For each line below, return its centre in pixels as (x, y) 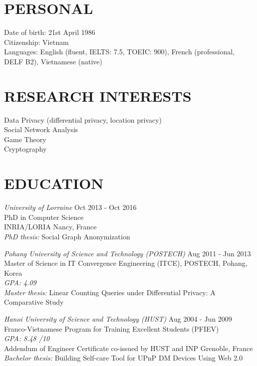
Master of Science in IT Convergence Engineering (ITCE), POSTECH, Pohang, (126, 263)
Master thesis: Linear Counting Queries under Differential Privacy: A (110, 292)
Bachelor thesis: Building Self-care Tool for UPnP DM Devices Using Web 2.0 (124, 358)
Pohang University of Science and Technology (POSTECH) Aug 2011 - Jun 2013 (128, 253)
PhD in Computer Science (44, 217)
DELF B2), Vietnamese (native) (53, 61)
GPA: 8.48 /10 (27, 338)
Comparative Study (34, 302)
